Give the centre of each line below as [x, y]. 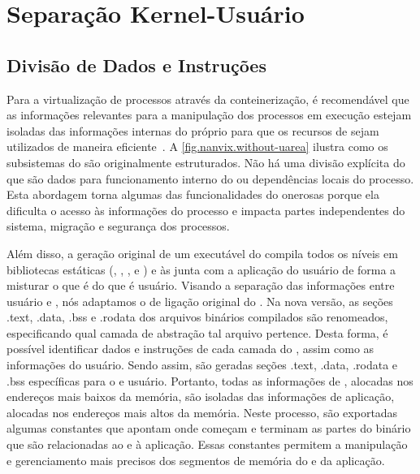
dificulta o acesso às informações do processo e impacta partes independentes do [206, 210]
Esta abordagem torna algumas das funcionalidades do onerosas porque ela [193, 194]
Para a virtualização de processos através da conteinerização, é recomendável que [208, 99]
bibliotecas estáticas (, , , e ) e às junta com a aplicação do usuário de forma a [201, 269]
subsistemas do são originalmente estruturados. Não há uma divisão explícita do [206, 162]
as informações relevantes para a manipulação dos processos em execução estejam [209, 115]
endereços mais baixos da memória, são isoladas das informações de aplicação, [201, 396]
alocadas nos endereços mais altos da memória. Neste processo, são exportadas [202, 412]
